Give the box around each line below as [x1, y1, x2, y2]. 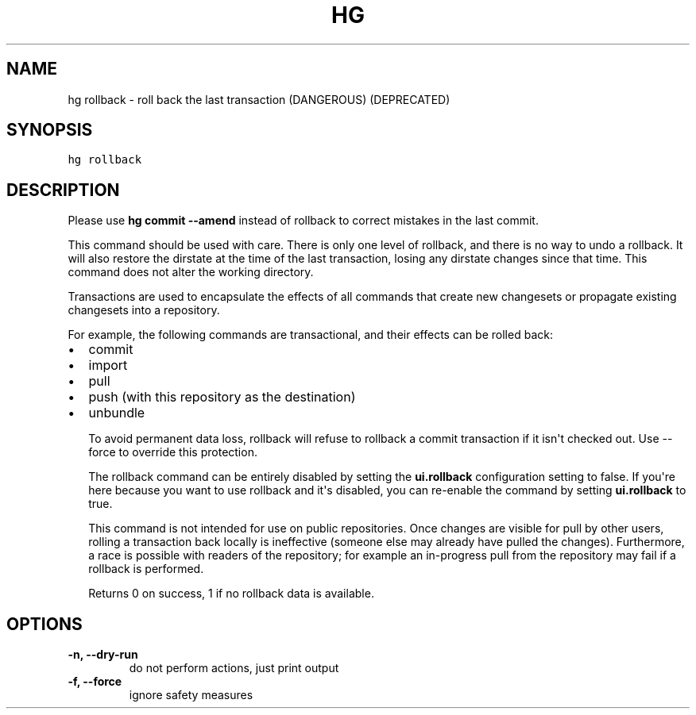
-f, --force [68, 675, 122, 689]
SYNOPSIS [6, 120, 93, 140]
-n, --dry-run [68, 648, 138, 662]
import [88, 357, 128, 374]
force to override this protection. [88, 445, 257, 459]
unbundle [88, 405, 145, 421]
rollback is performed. [88, 562, 204, 576]
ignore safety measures [129, 688, 253, 702]
